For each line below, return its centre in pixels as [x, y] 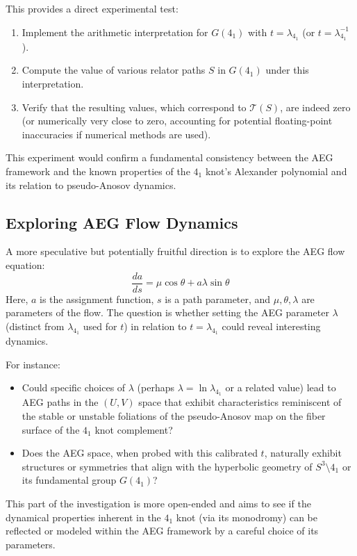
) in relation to [155, 326]
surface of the [51, 429]
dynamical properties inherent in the [83, 517]
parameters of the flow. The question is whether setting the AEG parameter [167, 312]
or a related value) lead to [281, 387]
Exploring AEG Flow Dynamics [122, 222]
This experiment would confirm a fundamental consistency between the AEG [169, 157]
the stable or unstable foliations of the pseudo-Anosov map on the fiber [174, 415]
